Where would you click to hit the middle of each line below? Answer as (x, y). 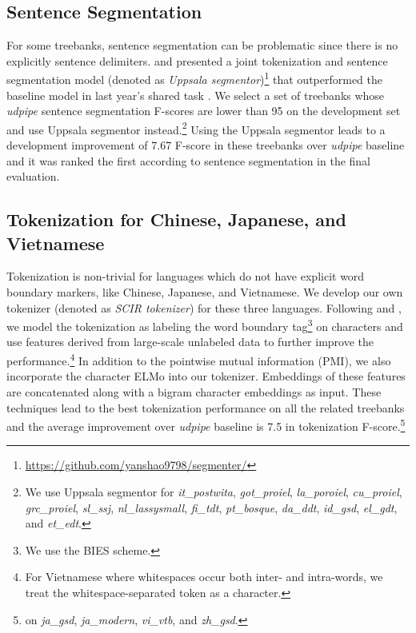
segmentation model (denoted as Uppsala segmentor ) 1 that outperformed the (195, 78)
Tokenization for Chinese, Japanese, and (176, 219)
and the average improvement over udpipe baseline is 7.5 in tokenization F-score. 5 (206, 425)
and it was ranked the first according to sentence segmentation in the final (189, 160)
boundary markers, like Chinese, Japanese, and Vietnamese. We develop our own (205, 292)
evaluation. (33, 176)
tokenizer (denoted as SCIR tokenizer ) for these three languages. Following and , (204, 307)
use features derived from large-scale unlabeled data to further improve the (190, 342)
